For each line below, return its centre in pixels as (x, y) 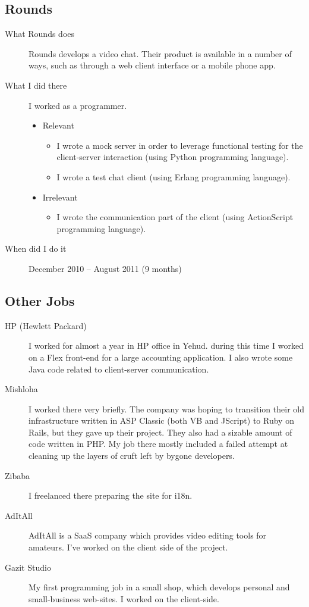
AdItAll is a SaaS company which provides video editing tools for (148, 535)
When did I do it (36, 248)
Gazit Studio (28, 567)
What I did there (36, 85)
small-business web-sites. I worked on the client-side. (124, 598)
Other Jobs (40, 300)
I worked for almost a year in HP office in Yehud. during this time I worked (166, 345)
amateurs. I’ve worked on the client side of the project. (128, 547)
